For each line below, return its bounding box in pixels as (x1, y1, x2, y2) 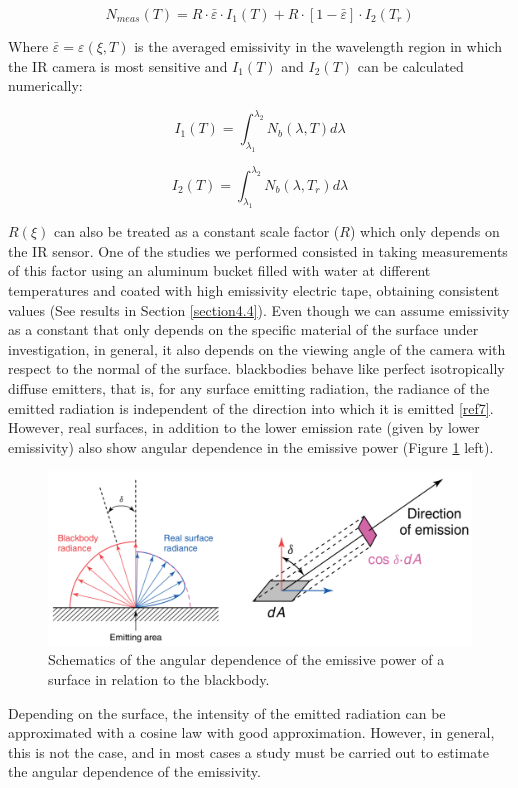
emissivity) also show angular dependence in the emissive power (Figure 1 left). (8, 436, 494, 457)
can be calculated (357, 55, 464, 76)
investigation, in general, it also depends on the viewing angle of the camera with (8, 338, 506, 359)
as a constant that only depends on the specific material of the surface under (8, 319, 479, 340)
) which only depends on (349, 221, 500, 242)
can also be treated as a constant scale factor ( (53, 221, 340, 242)
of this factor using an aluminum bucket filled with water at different (8, 260, 431, 281)
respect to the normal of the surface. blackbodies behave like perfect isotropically (8, 358, 505, 379)
